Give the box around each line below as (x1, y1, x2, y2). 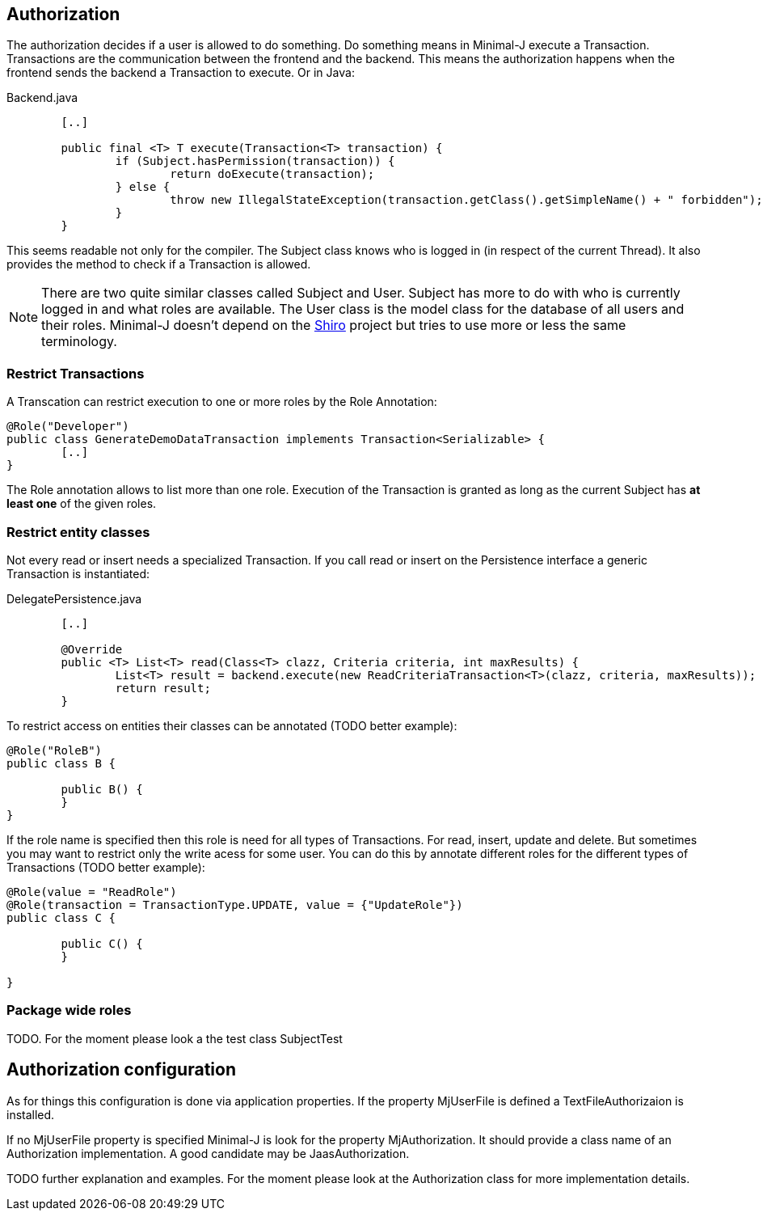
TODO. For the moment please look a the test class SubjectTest (6, 1031, 343, 1046)
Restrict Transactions (6, 365, 145, 382)
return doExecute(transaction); (170, 167, 375, 181)
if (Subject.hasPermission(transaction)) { (115, 154, 395, 168)
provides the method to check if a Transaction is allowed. (6, 257, 311, 272)
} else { (115, 180, 171, 194)
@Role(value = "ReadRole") (6, 885, 177, 898)
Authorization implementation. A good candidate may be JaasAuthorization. (6, 1146, 410, 1160)
